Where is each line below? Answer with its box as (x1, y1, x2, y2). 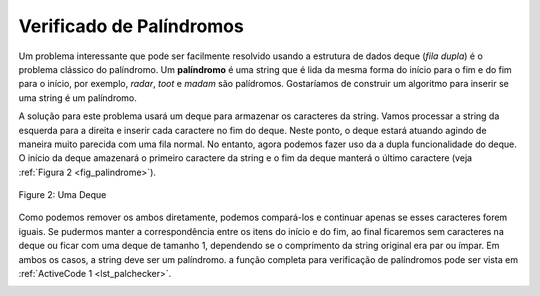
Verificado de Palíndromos (18, 15, 244, 37)
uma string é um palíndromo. (18, 91, 137, 104)
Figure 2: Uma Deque (18, 189, 107, 201)
